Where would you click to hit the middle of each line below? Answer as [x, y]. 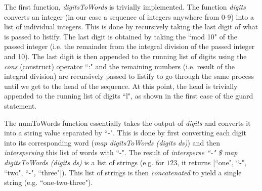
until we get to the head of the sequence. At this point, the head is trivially [121, 86]
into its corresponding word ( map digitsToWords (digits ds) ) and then [112, 142]
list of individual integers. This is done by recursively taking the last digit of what [131, 27]
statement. [20, 105]
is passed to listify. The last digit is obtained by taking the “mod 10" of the [121, 36]
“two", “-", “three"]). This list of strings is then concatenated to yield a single [123, 172]
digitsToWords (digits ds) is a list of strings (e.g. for [84, 162]
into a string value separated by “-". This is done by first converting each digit [125, 133]
